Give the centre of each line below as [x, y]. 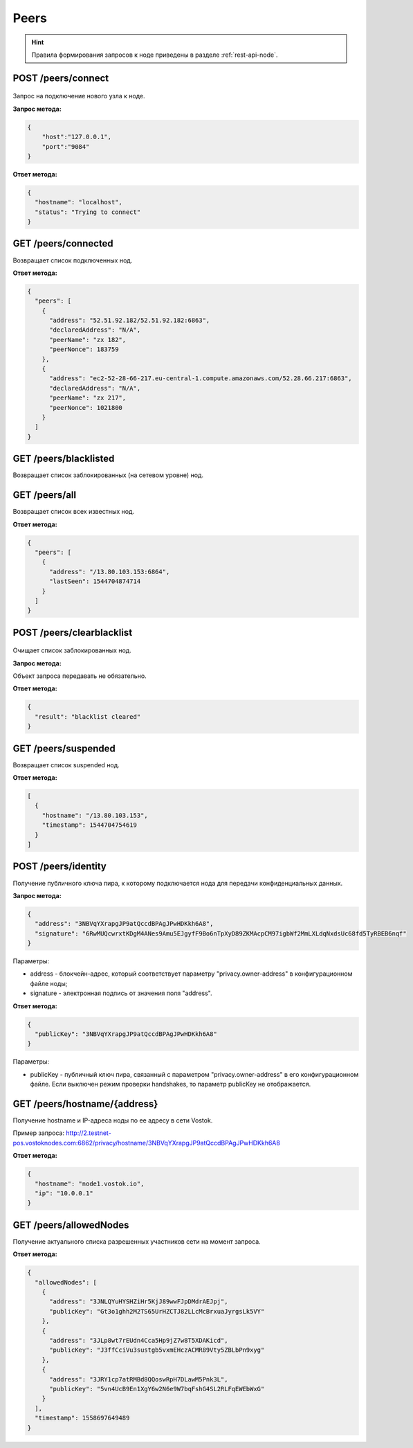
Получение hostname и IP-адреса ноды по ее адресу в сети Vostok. [113, 1120]
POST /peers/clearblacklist [73, 633]
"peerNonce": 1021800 [86, 408]
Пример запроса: [39, 1133]
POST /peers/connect [61, 78]
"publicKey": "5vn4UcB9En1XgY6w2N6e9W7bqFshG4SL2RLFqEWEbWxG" [157, 1389]
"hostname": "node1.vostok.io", [90, 1183]
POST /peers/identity [59, 867]
